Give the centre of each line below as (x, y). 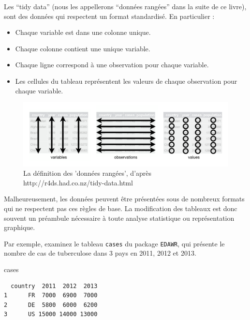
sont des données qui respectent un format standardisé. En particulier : (109, 16)
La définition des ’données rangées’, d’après (88, 173)
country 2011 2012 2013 (54, 286)
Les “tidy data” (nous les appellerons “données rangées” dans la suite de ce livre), (125, 6)
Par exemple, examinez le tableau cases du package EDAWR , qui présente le (114, 243)
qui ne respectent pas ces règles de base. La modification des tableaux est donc (121, 208)
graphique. (20, 227)
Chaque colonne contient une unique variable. (83, 48)
